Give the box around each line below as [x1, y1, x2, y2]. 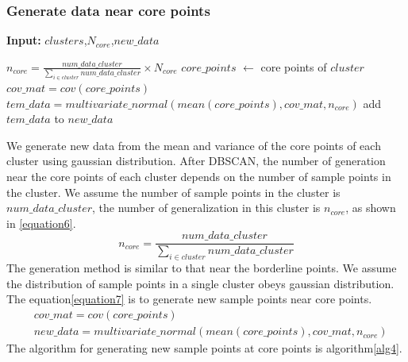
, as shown [345, 199, 396, 216]
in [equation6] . [6, 214, 76, 231]
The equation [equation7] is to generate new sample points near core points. [6, 291, 372, 307]
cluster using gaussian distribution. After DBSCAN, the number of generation [6, 152, 386, 169]
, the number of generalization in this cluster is [91, 199, 321, 216]
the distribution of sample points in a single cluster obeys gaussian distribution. [6, 275, 395, 291]
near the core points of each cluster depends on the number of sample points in [6, 168, 391, 185]
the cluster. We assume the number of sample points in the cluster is [6, 183, 341, 200]
